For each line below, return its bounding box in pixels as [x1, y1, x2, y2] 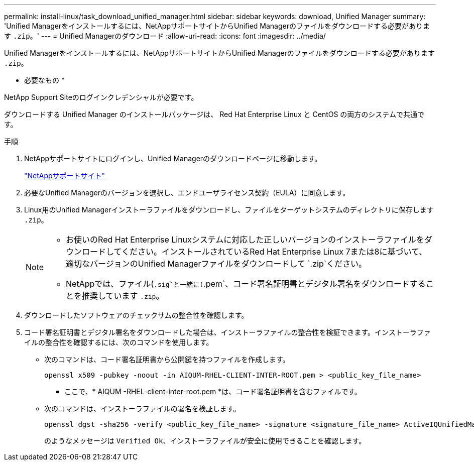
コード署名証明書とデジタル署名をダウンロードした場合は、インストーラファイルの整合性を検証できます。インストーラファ [24, 328, 431, 336]
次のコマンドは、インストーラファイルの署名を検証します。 [44, 404, 241, 413]
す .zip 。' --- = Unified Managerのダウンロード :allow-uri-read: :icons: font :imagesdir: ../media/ [4, 32, 326, 40]
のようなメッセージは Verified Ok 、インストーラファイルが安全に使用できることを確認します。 [44, 436, 366, 445]
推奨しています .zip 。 [82, 291, 164, 301]
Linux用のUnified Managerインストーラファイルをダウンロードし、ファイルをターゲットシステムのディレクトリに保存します [24, 205, 434, 214]
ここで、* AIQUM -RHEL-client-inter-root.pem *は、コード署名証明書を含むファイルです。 [64, 387, 362, 396]
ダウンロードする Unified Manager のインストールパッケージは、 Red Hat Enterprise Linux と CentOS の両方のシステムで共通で [4, 110, 424, 119]
